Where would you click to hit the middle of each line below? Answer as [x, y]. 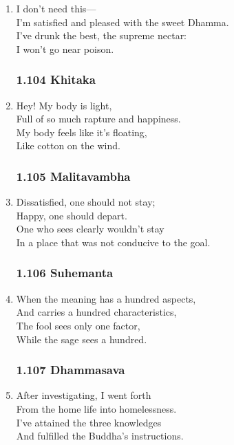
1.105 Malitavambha [73, 176]
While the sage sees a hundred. [82, 339]
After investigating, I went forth [84, 395]
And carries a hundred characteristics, [96, 312]
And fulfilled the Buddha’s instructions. [100, 436]
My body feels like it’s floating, [82, 132]
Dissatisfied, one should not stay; [86, 202]
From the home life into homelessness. [96, 408]
